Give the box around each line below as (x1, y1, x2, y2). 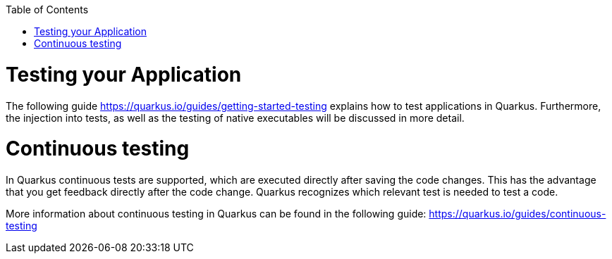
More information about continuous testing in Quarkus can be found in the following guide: (6, 208, 427, 220)
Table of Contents (6, 4, 89, 15)
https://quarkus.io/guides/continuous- (429, 208, 606, 220)
